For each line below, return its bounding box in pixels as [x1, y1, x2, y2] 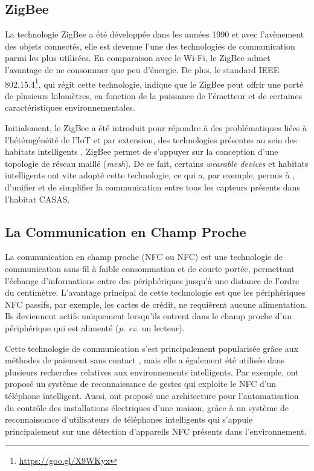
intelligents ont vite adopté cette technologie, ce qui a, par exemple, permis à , [5, 169, 295, 181]
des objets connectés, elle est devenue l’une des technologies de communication [5, 39, 295, 52]
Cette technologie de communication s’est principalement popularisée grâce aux [5, 342, 299, 354]
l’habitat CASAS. [5, 192, 70, 205]
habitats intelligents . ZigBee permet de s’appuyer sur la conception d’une [5, 145, 278, 158]
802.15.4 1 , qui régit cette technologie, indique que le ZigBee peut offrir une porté [5, 76, 303, 90]
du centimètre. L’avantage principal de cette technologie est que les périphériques [5, 286, 306, 299]
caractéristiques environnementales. [5, 101, 135, 114]
